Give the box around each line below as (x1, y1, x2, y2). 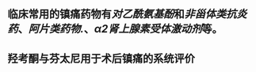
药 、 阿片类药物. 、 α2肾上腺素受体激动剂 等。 (7, 22, 223, 36)
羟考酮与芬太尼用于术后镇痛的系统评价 (7, 51, 195, 65)
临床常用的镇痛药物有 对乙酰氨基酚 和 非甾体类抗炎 (7, 7, 247, 21)
